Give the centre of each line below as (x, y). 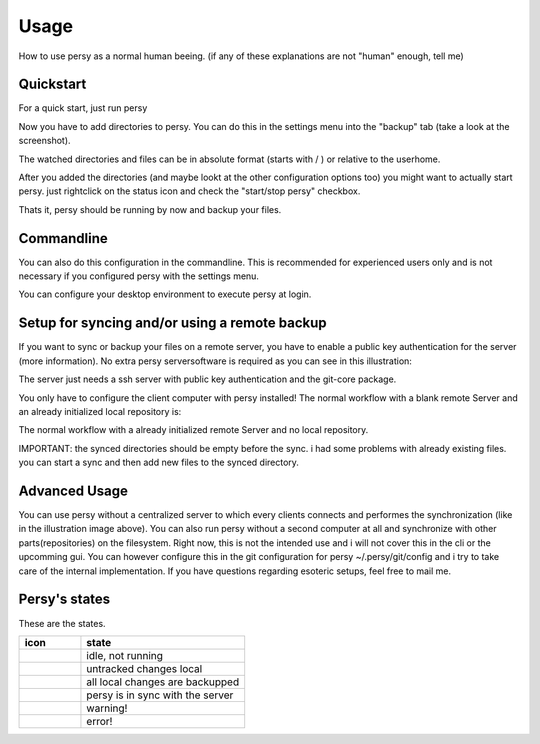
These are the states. (62, 623)
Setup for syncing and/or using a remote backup (172, 323)
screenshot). (44, 141)
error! (99, 721)
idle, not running (125, 655)
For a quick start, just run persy (83, 108)
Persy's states (64, 599)
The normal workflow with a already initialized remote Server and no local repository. (193, 430)
